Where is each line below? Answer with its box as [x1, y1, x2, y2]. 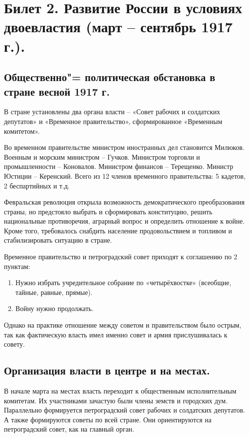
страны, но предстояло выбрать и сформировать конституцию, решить [4, 206, 212, 216]
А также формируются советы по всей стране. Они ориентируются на [4, 414, 211, 424]
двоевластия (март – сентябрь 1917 [4, 17, 233, 37]
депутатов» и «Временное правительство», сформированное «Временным [4, 116, 223, 126]
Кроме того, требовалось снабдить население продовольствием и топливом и [4, 225, 232, 235]
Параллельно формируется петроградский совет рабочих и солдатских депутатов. [4, 405, 245, 415]
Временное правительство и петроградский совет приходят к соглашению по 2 [4, 251, 237, 262]
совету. [4, 339, 25, 349]
